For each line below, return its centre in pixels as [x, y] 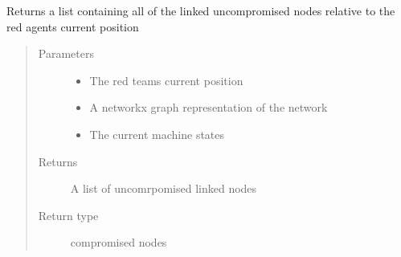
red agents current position [73, 26]
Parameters [66, 53]
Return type [68, 215]
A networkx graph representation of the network [209, 107]
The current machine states [157, 134]
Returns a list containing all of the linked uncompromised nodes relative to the [201, 10]
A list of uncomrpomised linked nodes [164, 188]
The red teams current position [166, 80]
